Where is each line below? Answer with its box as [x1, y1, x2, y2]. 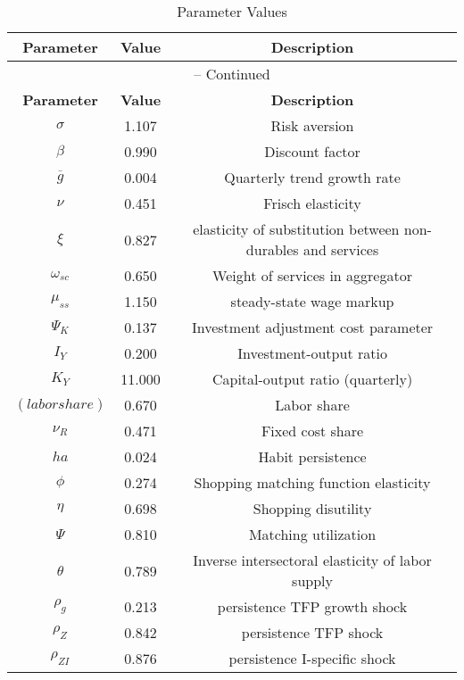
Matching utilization [248, 524, 377, 544]
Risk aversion [270, 115, 354, 136]
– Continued [194, 63, 270, 84]
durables [245, 239, 299, 260]
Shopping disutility [253, 498, 372, 518]
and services [303, 239, 379, 260]
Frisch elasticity [263, 193, 361, 213]
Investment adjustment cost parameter [191, 317, 434, 337]
